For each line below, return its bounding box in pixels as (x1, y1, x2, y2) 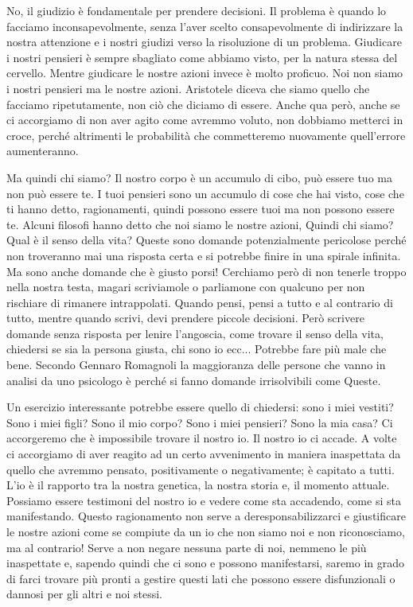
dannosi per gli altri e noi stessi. (6, 586, 162, 602)
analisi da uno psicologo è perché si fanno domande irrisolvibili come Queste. (6, 372, 381, 388)
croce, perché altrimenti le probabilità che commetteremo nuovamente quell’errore (6, 126, 406, 143)
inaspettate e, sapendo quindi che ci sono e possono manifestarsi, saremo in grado (6, 554, 405, 571)
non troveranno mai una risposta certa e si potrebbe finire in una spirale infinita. (6, 247, 401, 263)
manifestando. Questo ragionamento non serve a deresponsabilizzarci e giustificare (6, 508, 406, 524)
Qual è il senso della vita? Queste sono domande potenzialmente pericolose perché (6, 232, 407, 248)
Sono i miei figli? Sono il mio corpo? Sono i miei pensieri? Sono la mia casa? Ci (6, 414, 393, 430)
